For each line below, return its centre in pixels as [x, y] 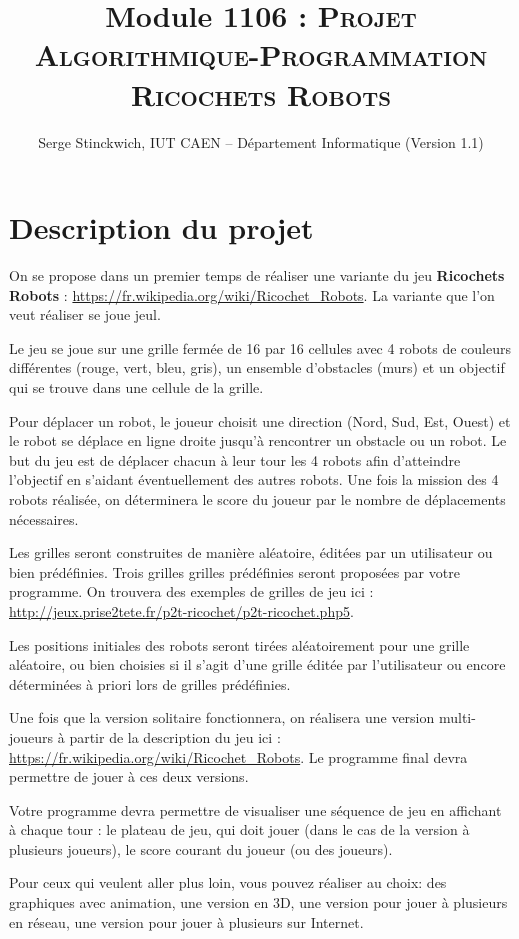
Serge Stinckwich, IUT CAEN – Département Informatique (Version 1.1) [261, 141]
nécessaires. [44, 518]
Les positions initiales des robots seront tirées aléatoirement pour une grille [239, 644]
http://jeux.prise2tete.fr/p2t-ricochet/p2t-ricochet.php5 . [181, 610]
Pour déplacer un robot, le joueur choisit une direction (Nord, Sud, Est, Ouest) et [260, 420]
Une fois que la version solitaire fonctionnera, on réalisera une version [222, 717]
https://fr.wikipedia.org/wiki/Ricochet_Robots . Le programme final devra [238, 756]
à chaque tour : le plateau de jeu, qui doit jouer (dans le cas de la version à [239, 829]
